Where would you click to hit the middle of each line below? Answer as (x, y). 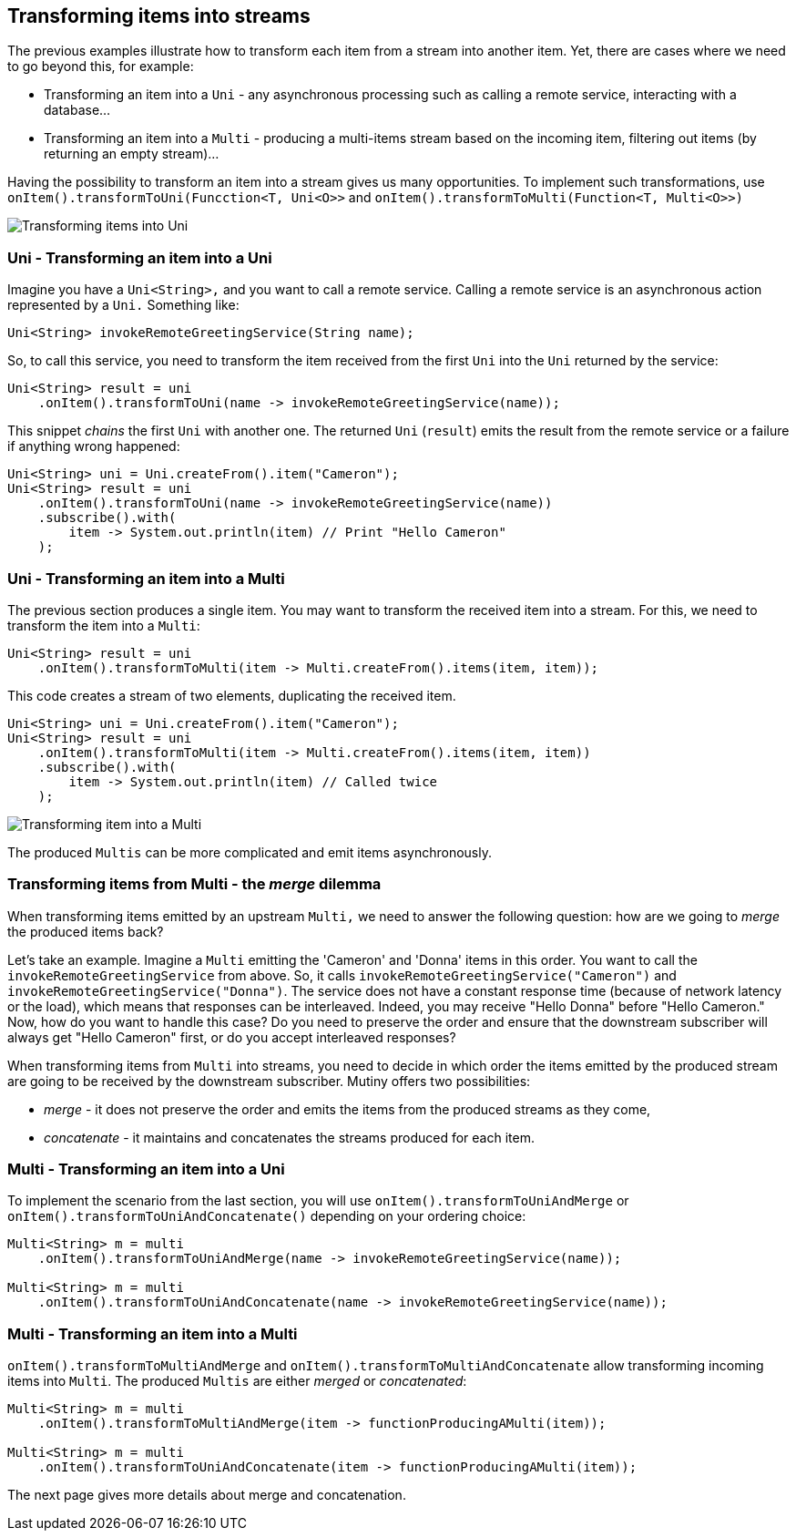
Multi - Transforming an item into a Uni (146, 1169)
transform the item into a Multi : (104, 625)
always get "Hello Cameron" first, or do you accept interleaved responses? (232, 1037)
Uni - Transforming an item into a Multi (146, 578)
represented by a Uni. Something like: (123, 305)
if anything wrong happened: (94, 446)
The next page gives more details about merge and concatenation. (207, 1495)
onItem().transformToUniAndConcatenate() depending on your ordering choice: (267, 1216)
